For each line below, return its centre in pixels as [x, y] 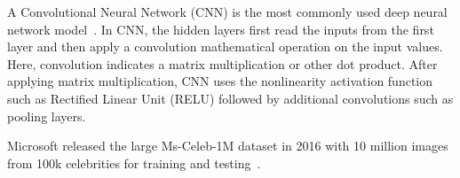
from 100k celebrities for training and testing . [134, 163]
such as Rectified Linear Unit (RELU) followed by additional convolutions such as [230, 98]
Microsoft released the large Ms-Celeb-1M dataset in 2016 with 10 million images [228, 146]
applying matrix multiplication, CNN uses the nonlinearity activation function [220, 81]
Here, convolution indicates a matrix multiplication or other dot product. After [222, 63]
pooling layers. [47, 116]
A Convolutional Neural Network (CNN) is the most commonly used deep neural [227, 12]
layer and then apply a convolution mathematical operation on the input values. [225, 46]
